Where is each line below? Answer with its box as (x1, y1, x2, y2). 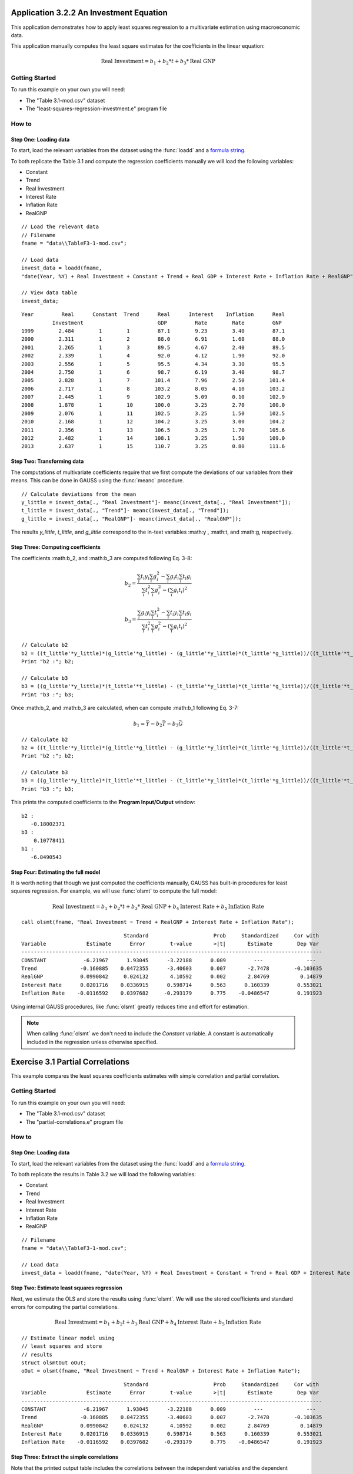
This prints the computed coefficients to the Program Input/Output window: (11, 799, 196, 806)
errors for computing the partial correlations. (11, 1304, 119, 1311)
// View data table (21, 289, 78, 296)
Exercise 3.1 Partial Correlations (11, 1057, 129, 1067)
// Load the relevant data (21, 223, 99, 230)
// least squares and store (21, 1343, 102, 1350)
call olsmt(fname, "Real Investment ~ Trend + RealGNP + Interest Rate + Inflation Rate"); (21, 919, 294, 926)
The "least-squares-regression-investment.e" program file (25, 105, 167, 112)
